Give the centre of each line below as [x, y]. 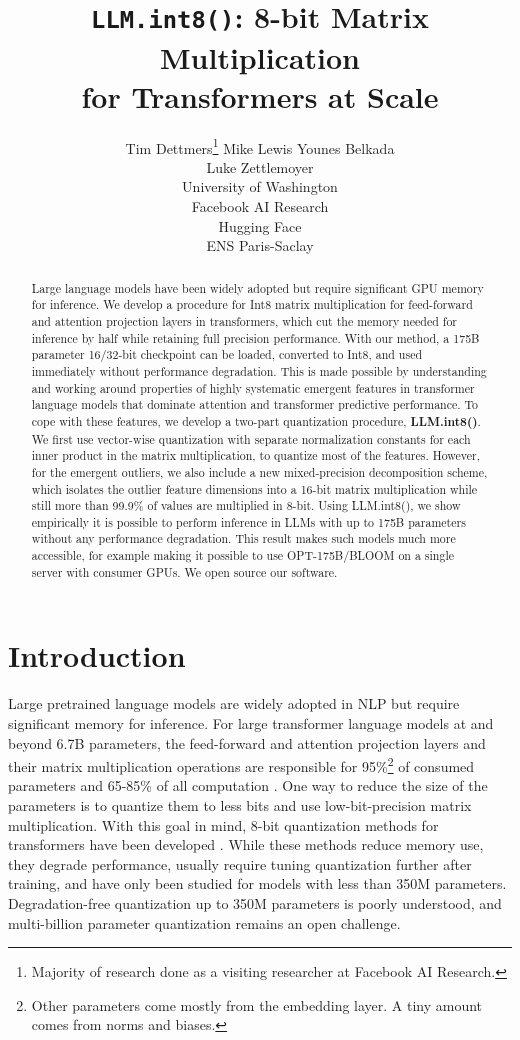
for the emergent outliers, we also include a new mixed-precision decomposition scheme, [259, 471]
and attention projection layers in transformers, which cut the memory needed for [244, 320]
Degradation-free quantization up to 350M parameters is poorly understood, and [255, 902]
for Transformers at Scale [260, 95]
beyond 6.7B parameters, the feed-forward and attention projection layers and [247, 742]
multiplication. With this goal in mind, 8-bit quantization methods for [223, 824]
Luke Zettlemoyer [260, 166]
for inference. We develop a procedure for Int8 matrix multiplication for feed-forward [252, 304]
